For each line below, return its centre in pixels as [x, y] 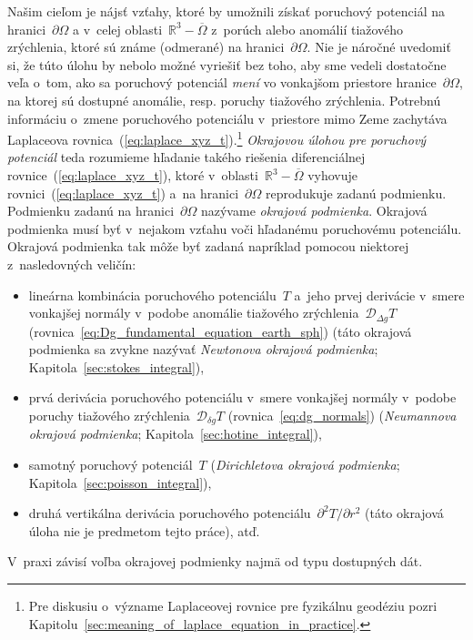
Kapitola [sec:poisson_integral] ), [120, 482]
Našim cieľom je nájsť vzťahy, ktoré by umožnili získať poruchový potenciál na [226, 11]
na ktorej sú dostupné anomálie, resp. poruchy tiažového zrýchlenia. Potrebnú [224, 100]
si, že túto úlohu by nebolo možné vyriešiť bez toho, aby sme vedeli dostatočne [227, 64]
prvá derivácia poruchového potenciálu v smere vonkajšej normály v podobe [242, 397]
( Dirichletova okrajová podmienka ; [305, 465]
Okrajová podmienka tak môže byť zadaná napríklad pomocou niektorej [208, 246]
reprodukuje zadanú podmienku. [356, 193]
